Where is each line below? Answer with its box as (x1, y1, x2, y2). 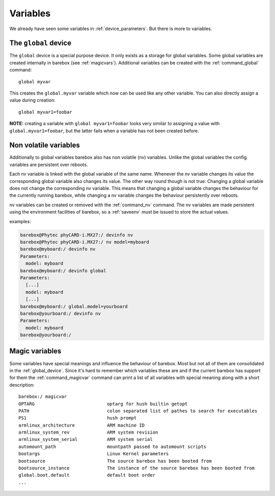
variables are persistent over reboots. (9, 161, 88, 168)
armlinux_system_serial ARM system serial (18, 437, 153, 442)
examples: (9, 218, 32, 224)
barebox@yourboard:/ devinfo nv (20, 311, 101, 316)
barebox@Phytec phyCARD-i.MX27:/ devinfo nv (20, 232, 133, 238)
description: (9, 382, 35, 388)
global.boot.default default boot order (18, 473, 155, 478)
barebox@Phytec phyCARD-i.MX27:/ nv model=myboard (20, 239, 150, 245)
